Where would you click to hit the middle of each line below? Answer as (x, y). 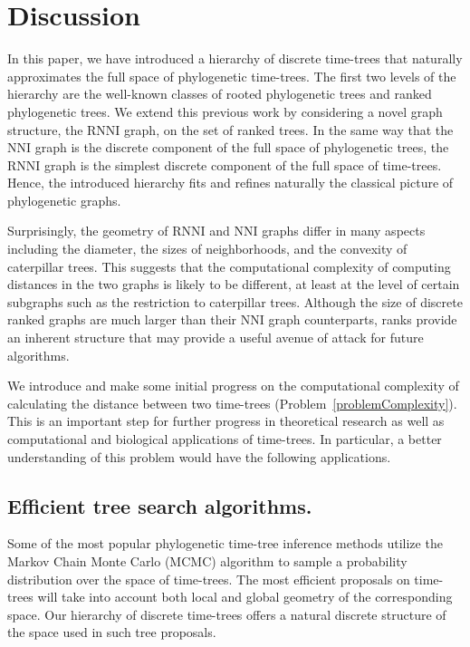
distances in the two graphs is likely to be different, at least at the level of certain (234, 284)
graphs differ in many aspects (344, 231)
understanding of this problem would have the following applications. (199, 456)
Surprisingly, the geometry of (88, 231)
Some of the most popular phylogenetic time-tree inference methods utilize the (225, 543)
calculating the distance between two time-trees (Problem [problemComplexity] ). (232, 403)
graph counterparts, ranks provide (363, 319)
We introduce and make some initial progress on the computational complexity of (233, 386)
